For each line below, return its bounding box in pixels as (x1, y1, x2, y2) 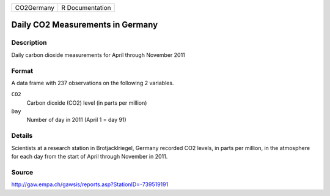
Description (11, 39, 47, 47)
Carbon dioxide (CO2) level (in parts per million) (26, 99, 147, 107)
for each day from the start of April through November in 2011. (11, 153, 168, 160)
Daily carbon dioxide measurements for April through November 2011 (11, 51, 186, 58)
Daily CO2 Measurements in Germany (11, 20, 158, 30)
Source (11, 168, 34, 176)
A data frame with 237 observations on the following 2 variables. (11, 79, 174, 86)
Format (11, 66, 34, 75)
